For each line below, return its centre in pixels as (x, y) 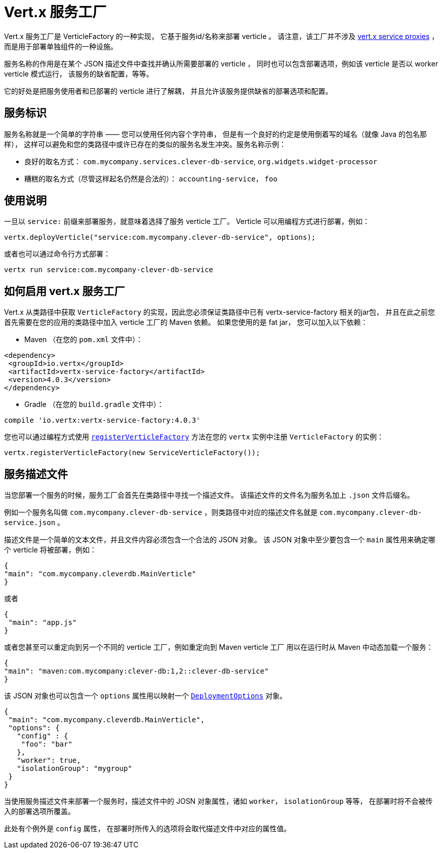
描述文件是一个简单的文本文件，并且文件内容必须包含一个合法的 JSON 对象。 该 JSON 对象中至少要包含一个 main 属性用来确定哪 (220, 540)
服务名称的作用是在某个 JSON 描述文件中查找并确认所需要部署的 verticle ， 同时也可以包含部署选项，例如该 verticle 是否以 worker (221, 63)
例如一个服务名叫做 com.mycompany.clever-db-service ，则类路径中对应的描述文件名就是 (161, 512)
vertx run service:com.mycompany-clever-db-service (109, 270)
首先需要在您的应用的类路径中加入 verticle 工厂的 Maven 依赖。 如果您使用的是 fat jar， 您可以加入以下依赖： (186, 322)
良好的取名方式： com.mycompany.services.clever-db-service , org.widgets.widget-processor (201, 161)
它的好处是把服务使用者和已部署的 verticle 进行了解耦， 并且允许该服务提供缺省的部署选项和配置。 (168, 91)
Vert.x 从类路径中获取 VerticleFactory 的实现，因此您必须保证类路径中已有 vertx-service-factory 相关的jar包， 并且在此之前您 (219, 312)
